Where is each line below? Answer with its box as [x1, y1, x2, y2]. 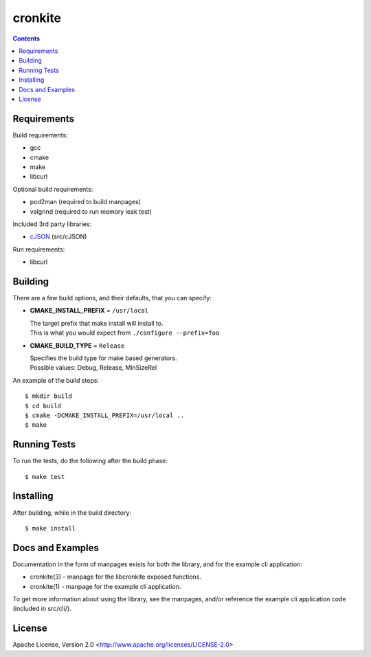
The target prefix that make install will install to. [30, 319, 164, 327]
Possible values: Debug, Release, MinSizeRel [30, 364, 157, 372]
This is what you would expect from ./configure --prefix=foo [30, 328, 220, 337]
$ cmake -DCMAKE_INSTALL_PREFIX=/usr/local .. [25, 411, 185, 419]
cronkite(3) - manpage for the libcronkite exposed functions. [30, 572, 202, 581]
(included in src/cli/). [12, 605, 71, 613]
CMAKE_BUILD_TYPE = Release [30, 341, 125, 350]
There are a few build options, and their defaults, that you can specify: [12, 294, 212, 302]
